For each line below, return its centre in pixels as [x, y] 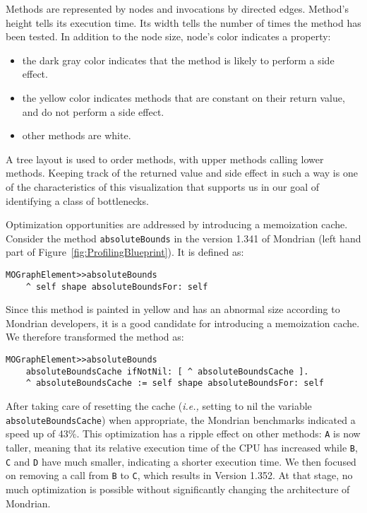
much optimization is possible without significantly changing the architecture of [178, 489]
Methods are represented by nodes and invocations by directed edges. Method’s [177, 8]
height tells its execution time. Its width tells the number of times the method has [183, 22]
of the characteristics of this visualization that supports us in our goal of [163, 186]
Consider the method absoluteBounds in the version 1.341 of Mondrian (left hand [183, 238]
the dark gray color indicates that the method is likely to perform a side [178, 60]
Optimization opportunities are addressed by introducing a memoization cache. [177, 224]
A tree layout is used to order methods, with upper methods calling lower [165, 159]
